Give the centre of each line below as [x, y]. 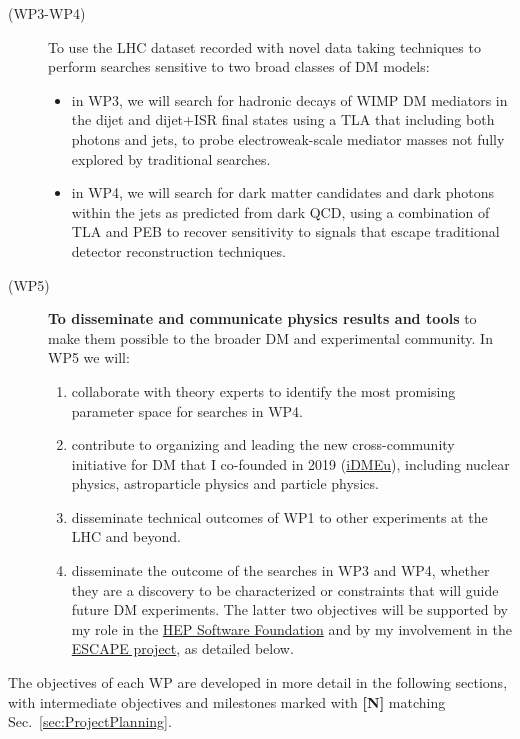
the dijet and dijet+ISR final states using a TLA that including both [283, 119]
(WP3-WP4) [47, 13]
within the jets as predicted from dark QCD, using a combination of [280, 211]
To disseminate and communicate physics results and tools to [262, 318]
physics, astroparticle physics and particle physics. [225, 483]
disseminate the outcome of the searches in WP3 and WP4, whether [280, 570]
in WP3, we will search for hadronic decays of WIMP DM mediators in [289, 99]
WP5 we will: [89, 357]
